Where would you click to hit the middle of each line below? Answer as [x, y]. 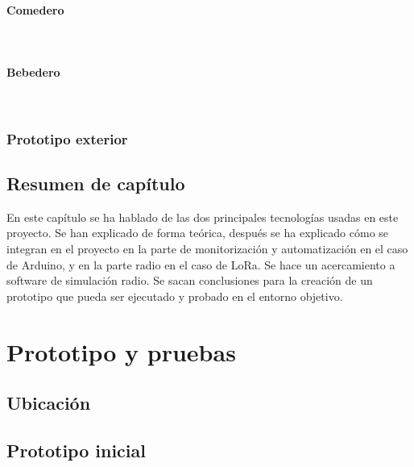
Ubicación [49, 403]
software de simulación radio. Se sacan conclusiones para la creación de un [190, 280]
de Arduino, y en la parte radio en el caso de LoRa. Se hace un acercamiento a [201, 264]
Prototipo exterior [67, 138]
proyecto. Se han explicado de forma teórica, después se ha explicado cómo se [198, 233]
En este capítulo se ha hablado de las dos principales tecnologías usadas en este [203, 217]
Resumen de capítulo [96, 183]
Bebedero [33, 71]
